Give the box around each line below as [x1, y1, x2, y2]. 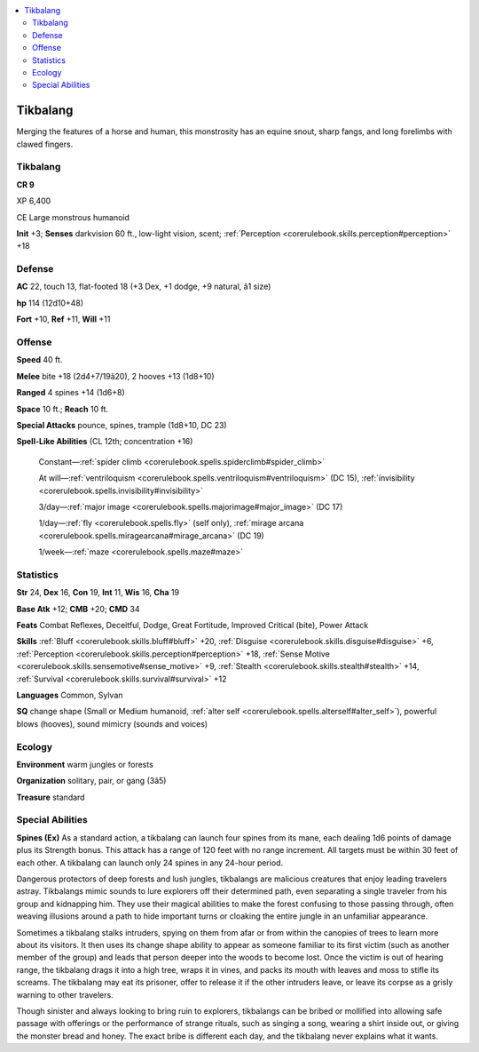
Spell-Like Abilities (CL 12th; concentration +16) [16, 436, 193, 447]
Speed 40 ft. [16, 355, 63, 365]
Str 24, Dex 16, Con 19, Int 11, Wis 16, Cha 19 [16, 587, 180, 598]
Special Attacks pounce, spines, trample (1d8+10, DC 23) [16, 419, 227, 430]
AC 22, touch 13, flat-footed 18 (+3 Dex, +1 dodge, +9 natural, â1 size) [16, 281, 271, 292]
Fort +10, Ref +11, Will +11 [16, 314, 111, 324]
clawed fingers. [16, 139, 74, 149]
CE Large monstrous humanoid [16, 211, 130, 222]
